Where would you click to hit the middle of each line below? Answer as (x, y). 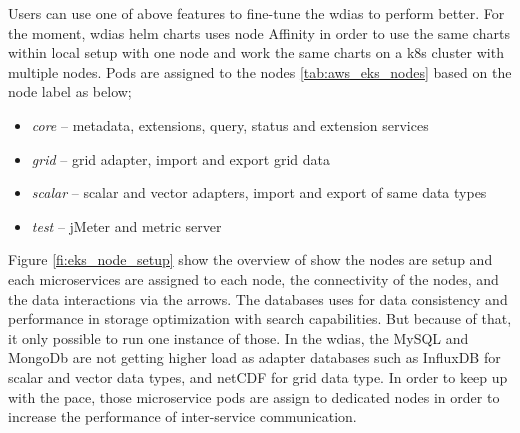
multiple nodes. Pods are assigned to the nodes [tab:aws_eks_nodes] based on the (260, 71)
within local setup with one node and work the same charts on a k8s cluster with (256, 52)
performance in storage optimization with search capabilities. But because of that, (260, 318)
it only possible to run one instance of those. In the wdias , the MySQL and (238, 337)
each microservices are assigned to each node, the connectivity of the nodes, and (253, 278)
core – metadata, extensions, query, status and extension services (230, 124)
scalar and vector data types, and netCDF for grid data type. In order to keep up (258, 376)
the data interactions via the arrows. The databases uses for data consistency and (258, 298)
